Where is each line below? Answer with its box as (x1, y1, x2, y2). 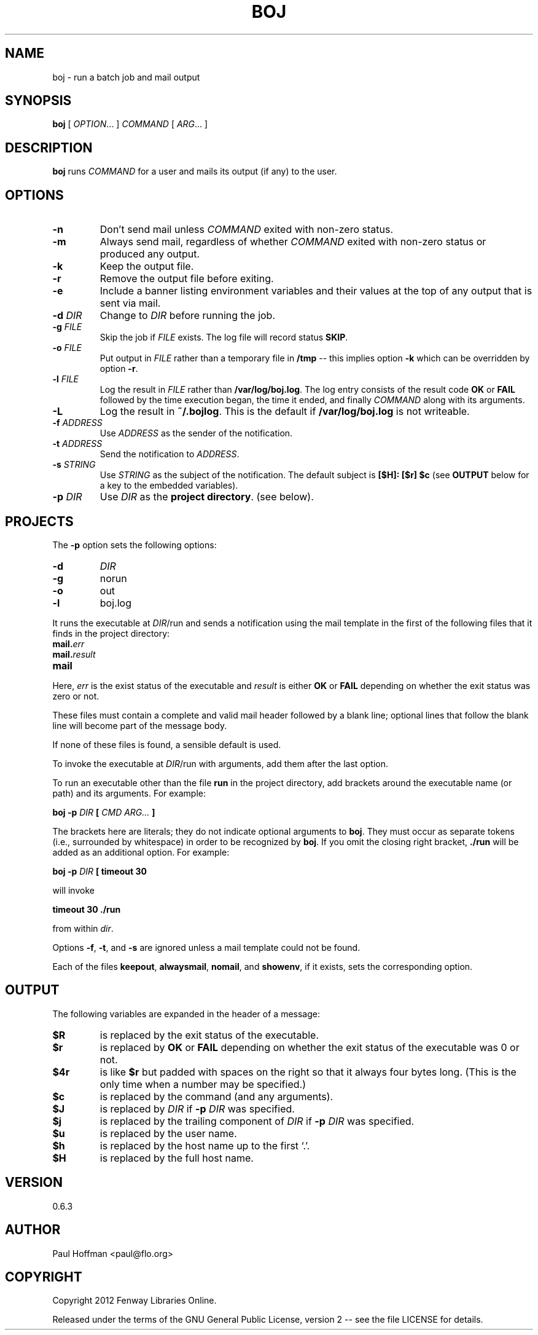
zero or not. (52, 690, 99, 701)
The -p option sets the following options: (52, 539, 217, 550)
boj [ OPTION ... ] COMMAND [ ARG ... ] (52, 119, 208, 130)
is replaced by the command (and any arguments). (99, 1090, 333, 1103)
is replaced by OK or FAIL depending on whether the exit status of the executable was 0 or (99, 1041, 520, 1053)
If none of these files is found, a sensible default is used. (52, 739, 281, 750)
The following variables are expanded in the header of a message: (52, 1008, 320, 1019)
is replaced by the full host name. (99, 1151, 254, 1164)
